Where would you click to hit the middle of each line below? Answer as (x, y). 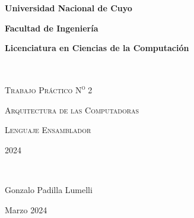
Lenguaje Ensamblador (48, 130)
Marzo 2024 (26, 209)
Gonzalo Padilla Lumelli (49, 189)
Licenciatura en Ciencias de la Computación (97, 48)
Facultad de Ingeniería (52, 28)
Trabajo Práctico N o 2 (49, 89)
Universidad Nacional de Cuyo (69, 8)
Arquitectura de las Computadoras (72, 110)
